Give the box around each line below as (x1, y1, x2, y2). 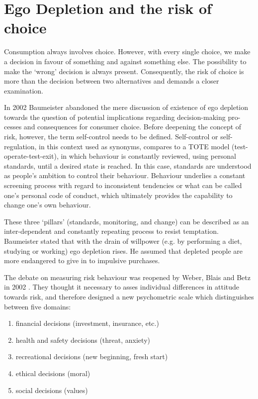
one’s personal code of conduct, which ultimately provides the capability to (4, 190, 233, 200)
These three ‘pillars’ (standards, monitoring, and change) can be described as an (4, 216, 249, 226)
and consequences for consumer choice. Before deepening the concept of (23, 121, 242, 132)
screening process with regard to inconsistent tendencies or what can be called (4, 180, 242, 191)
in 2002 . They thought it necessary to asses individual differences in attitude (4, 282, 240, 292)
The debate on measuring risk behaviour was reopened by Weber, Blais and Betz (4, 272, 251, 282)
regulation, (4, 141, 37, 151)
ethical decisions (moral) (15, 368, 90, 378)
